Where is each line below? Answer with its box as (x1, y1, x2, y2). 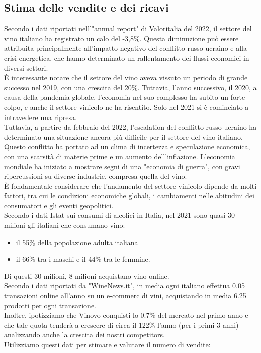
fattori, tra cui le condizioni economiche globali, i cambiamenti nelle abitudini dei (4, 190, 254, 201)
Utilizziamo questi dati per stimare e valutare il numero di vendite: (4, 339, 211, 350)
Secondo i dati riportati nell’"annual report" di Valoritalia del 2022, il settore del (4, 23, 252, 34)
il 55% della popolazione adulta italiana (16, 237, 138, 247)
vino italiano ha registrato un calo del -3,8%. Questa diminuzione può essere (4, 33, 239, 43)
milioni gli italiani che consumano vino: (4, 220, 125, 230)
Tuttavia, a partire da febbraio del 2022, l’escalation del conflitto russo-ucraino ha (4, 122, 257, 132)
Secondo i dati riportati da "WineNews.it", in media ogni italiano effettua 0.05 (4, 280, 245, 291)
